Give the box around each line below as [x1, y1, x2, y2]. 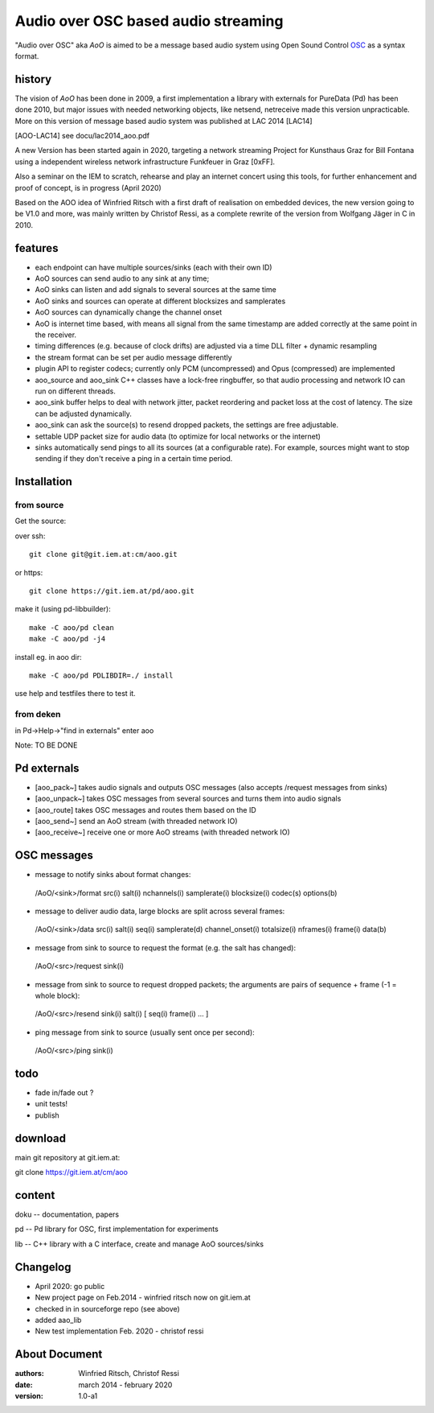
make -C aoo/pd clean [29, 623, 114, 632]
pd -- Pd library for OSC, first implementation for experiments [14, 1224, 219, 1234]
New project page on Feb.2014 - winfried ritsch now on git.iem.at [35, 1292, 251, 1303]
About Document [14, 1348, 103, 1362]
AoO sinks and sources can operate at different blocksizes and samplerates [35, 296, 286, 306]
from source [14, 500, 64, 511]
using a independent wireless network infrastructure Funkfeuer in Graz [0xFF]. [14, 157, 276, 167]
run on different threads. [35, 386, 116, 396]
